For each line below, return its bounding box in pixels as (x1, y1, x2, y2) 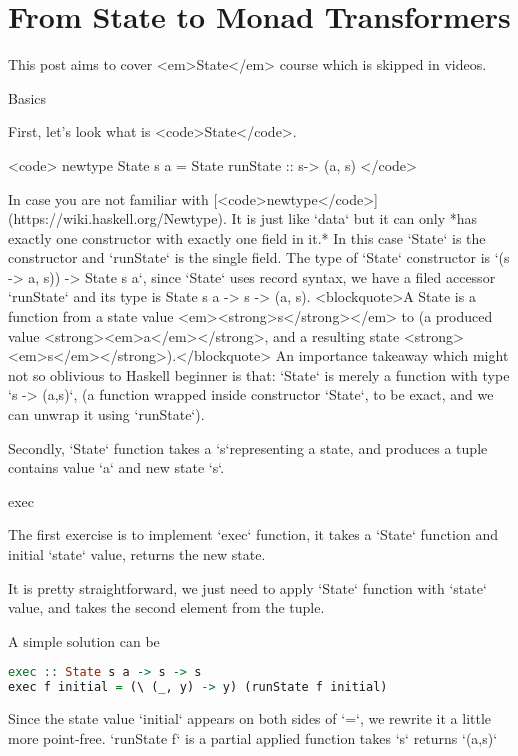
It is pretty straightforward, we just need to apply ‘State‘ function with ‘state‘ (8, 577, 487, 598)
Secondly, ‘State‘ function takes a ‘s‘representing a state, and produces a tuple (8, 437, 488, 458)
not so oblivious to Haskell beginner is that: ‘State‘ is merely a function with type (8, 364, 510, 385)
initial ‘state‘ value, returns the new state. (8, 544, 266, 564)
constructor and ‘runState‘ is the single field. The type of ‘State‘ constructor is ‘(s (8, 247, 510, 268)
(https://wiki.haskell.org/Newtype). (8, 208, 227, 229)
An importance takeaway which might (275, 345, 509, 366)
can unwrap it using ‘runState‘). (8, 404, 205, 425)
